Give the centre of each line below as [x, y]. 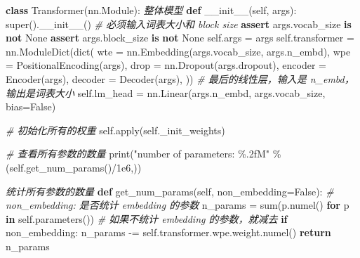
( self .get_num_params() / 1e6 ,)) [74, 167]
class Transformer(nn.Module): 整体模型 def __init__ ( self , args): [151, 10]
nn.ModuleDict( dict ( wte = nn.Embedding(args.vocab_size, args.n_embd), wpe [178, 51]
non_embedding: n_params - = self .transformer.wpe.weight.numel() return [168, 232]
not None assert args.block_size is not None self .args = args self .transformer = [180, 38]
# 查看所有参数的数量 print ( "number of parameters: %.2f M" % [144, 154]
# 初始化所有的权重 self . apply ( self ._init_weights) [115, 130]
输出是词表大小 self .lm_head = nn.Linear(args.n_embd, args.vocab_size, [166, 92]
